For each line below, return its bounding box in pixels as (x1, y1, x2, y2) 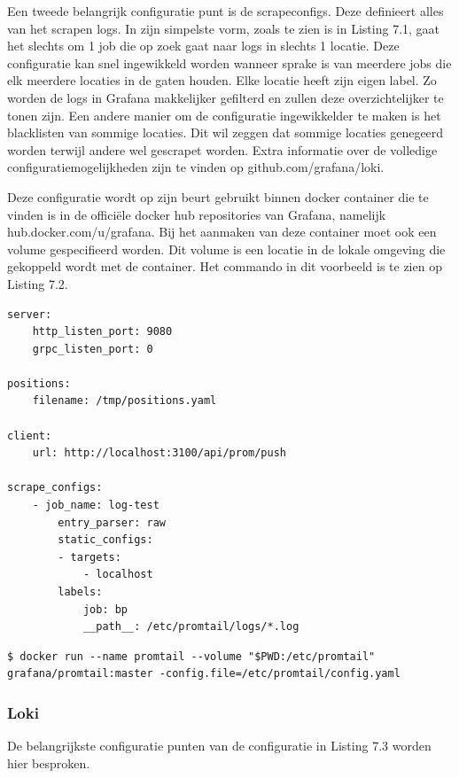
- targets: (58, 550, 121, 564)
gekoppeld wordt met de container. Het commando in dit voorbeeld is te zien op (7, 257, 442, 276)
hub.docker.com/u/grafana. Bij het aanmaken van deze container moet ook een (7, 222, 437, 241)
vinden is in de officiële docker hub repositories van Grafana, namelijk (7, 205, 386, 223)
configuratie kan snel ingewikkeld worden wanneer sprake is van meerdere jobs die (7, 53, 452, 72)
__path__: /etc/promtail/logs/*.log (82, 620, 300, 634)
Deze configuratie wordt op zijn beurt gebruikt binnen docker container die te (7, 187, 429, 206)
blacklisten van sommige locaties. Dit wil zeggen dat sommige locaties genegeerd (7, 123, 444, 142)
